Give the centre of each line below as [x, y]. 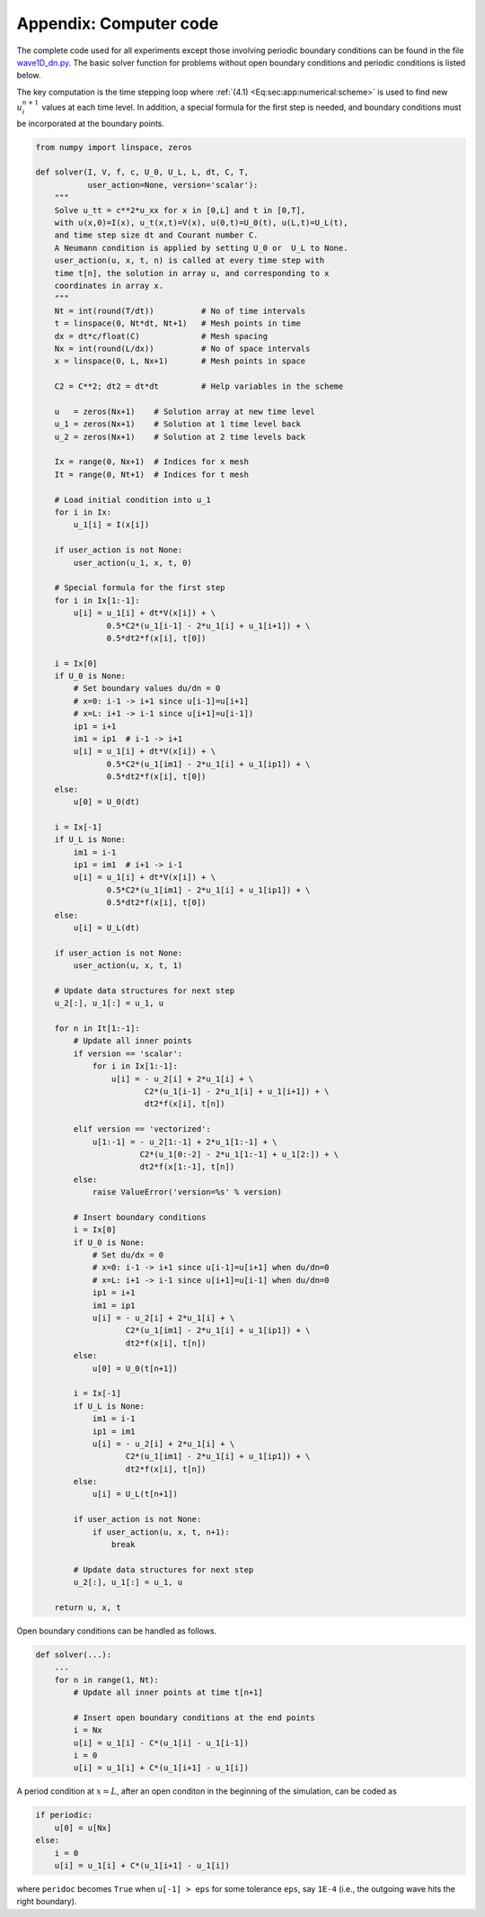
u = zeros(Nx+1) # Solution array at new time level [185, 411]
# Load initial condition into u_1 [132, 500]
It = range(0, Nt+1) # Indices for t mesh [151, 474]
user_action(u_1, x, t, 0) [132, 563]
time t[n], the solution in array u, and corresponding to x [192, 273]
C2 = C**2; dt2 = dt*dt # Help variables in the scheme [199, 386]
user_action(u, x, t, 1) [128, 966]
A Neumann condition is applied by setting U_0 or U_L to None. [201, 248]
